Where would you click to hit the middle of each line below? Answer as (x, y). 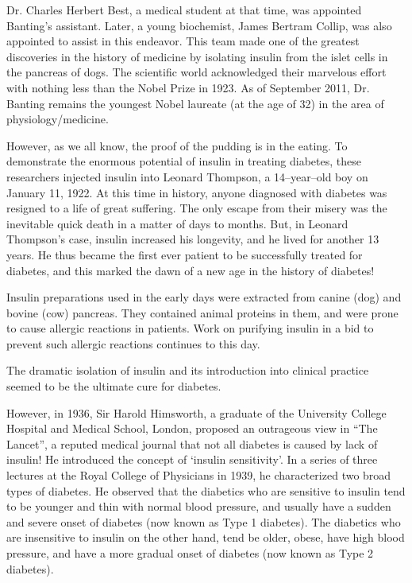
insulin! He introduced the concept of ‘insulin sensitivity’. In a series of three (192, 459)
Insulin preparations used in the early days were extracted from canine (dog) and (204, 297)
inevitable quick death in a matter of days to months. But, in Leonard (177, 223)
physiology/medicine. (58, 119)
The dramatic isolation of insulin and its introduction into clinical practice (188, 370)
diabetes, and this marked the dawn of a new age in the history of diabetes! (191, 270)
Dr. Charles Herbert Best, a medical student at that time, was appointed (184, 10)
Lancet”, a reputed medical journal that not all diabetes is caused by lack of (192, 443)
